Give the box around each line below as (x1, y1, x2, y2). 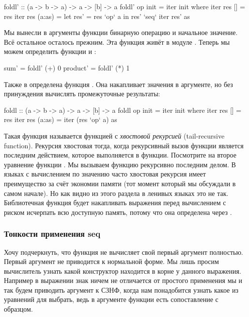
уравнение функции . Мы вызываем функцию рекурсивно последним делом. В (4, 159, 236, 169)
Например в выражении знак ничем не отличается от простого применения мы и (4, 275, 243, 285)
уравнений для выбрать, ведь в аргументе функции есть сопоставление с (4, 294, 218, 304)
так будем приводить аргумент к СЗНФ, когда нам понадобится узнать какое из (4, 284, 238, 295)
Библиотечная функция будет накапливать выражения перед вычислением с (4, 197, 226, 208)
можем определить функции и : (4, 46, 96, 56)
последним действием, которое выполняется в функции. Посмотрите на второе (4, 150, 236, 160)
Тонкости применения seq (4, 228, 101, 240)
